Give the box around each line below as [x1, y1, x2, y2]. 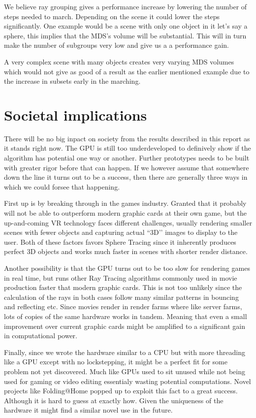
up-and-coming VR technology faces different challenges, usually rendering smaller [4, 217, 252, 227]
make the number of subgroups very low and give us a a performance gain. [4, 40, 229, 50]
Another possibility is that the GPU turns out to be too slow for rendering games [4, 263, 250, 273]
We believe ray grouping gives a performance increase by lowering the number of [4, 1, 247, 11]
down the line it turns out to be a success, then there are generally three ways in [4, 172, 248, 182]
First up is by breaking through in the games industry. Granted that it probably [4, 198, 247, 208]
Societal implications [4, 104, 147, 125]
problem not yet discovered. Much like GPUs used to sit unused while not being [4, 366, 245, 376]
